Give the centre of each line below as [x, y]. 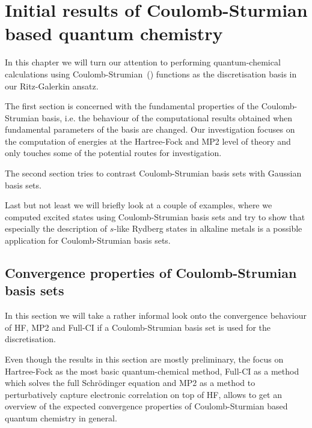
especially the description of [56, 228]
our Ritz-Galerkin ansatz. [52, 86]
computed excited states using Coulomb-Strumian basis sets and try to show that [155, 216]
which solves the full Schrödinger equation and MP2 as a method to [130, 383]
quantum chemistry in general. [61, 417]
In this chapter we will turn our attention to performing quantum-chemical [143, 62]
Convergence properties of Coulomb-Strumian [151, 273]
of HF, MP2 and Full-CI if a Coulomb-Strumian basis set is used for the [138, 327]
